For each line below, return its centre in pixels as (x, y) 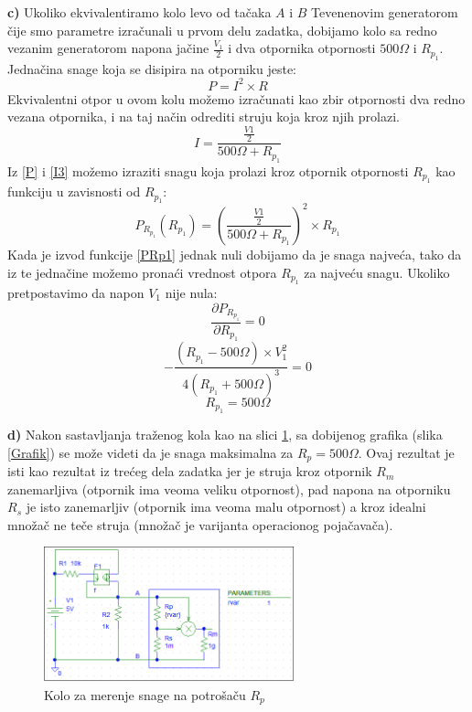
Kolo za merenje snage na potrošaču (145, 694)
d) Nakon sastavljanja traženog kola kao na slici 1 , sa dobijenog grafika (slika (225, 435)
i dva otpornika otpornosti (302, 48)
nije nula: (191, 292)
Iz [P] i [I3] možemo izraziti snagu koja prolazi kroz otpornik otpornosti (208, 170)
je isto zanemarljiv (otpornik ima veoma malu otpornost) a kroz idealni (226, 507)
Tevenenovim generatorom (385, 12)
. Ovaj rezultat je (406, 452)
